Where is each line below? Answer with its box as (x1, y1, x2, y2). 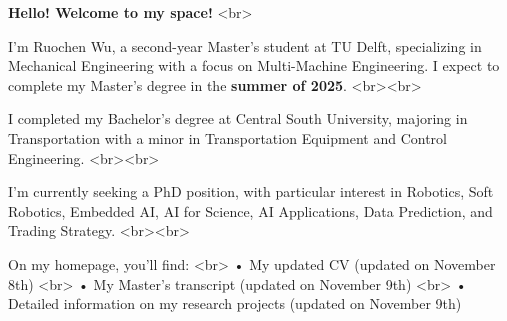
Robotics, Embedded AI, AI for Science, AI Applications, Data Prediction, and (8, 200, 493, 221)
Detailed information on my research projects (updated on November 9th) (8, 293, 462, 314)
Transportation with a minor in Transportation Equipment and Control (8, 127, 447, 148)
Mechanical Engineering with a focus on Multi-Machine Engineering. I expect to (8, 55, 500, 76)
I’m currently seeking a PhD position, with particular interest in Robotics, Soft (8, 181, 494, 202)
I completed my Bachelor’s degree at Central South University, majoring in (8, 108, 468, 129)
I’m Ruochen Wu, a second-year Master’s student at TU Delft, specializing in (8, 35, 482, 56)
